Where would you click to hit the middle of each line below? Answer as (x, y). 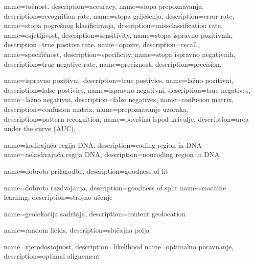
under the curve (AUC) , (40, 128)
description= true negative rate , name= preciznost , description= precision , (113, 64)
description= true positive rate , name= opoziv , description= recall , (102, 44)
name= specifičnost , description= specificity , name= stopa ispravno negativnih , (120, 54)
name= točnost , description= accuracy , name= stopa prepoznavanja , (104, 6)
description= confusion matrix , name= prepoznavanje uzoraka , (96, 109)
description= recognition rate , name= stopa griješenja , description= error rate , (119, 15)
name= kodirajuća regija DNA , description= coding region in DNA (103, 145)
